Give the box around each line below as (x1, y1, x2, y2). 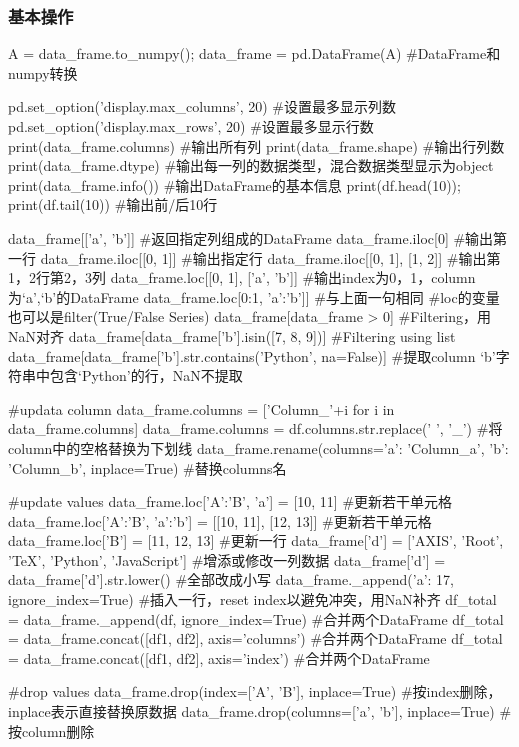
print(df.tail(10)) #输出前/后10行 (8, 194, 218, 215)
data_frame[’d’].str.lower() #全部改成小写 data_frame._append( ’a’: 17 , (8, 569, 454, 590)
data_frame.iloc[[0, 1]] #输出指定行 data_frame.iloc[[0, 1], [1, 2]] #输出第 (40, 247, 501, 268)
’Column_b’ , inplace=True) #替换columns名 (8, 457, 287, 478)
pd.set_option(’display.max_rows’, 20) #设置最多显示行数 (8, 116, 374, 136)
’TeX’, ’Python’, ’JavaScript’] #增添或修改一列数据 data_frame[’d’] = (8, 549, 446, 570)
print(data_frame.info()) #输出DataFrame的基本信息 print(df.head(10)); (8, 174, 461, 195)
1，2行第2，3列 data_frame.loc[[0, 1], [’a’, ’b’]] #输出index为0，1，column (8, 267, 476, 288)
